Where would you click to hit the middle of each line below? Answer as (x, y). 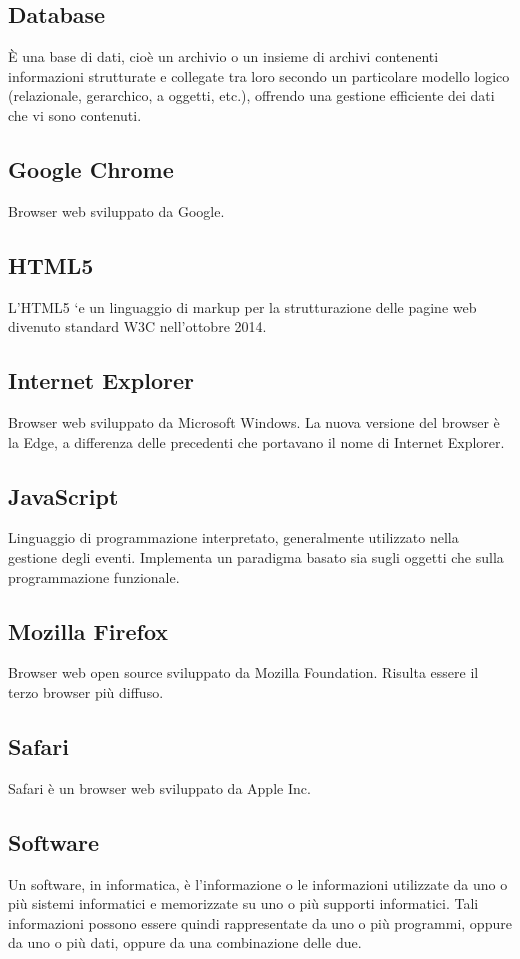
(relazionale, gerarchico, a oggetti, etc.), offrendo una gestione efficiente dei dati (251, 95)
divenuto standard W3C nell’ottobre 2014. (137, 326)
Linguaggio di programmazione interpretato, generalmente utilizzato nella (233, 537)
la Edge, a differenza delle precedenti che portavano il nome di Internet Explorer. (256, 441)
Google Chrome (91, 168)
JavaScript (63, 495)
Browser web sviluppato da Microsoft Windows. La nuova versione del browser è (254, 421)
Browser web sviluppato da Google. (116, 210)
